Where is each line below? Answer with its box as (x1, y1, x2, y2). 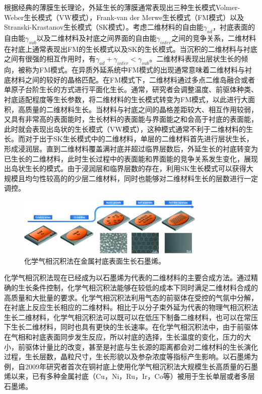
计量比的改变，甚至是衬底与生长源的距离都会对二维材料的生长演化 (39, 341, 258, 352)
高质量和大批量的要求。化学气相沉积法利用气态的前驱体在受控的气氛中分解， (4, 292, 258, 302)
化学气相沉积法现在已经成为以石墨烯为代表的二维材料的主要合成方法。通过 (4, 272, 251, 283)
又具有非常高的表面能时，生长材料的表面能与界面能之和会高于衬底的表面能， (4, 114, 258, 124)
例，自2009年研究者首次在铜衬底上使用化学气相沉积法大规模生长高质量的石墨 (4, 361, 258, 371)
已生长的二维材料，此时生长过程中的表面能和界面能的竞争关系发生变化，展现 (4, 153, 258, 164)
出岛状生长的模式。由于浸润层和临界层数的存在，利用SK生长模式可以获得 (4, 163, 246, 174)
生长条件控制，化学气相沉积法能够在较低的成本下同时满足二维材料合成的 (18, 282, 258, 292)
